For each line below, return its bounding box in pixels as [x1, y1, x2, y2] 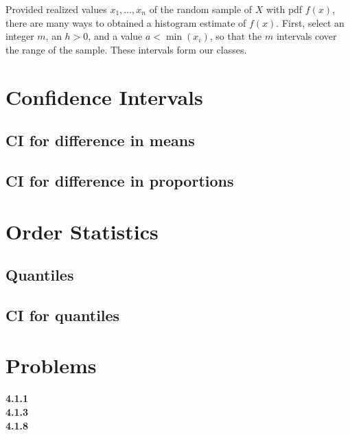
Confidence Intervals [5, 82, 203, 110]
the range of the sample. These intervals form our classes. [5, 42, 247, 56]
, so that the [209, 29, 262, 43]
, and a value [88, 29, 143, 43]
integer [5, 29, 34, 43]
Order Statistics [5, 217, 159, 245]
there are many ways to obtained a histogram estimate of [5, 15, 246, 30]
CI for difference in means [5, 130, 195, 151]
